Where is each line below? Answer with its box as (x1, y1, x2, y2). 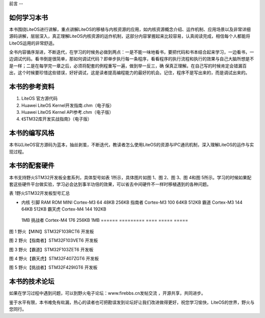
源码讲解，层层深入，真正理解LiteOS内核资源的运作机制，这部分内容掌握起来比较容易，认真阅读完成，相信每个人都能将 (9, 33, 250, 39)
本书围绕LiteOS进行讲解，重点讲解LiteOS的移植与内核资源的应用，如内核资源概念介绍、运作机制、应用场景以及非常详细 (9, 26, 251, 32)
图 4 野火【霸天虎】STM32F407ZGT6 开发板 (9, 256, 99, 262)
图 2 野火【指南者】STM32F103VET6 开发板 (9, 238, 98, 243)
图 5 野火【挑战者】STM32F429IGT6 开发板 (9, 265, 98, 270)
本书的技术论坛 (9, 277, 54, 286)
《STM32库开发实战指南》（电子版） (21, 116, 92, 122)
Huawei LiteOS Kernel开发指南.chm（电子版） (21, 102, 114, 108)
